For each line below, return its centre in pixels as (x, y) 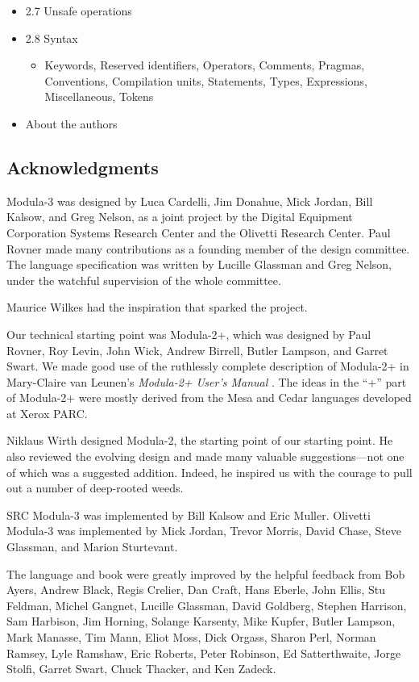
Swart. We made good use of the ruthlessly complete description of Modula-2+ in (208, 366)
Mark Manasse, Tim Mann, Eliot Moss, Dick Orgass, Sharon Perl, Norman (191, 637)
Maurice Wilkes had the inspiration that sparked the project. (157, 307)
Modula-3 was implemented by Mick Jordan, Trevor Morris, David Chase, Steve (204, 531)
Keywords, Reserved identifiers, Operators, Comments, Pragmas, (205, 65)
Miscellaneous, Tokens (99, 96)
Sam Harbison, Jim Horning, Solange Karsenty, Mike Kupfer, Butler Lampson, (201, 621)
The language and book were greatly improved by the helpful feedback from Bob (206, 573)
